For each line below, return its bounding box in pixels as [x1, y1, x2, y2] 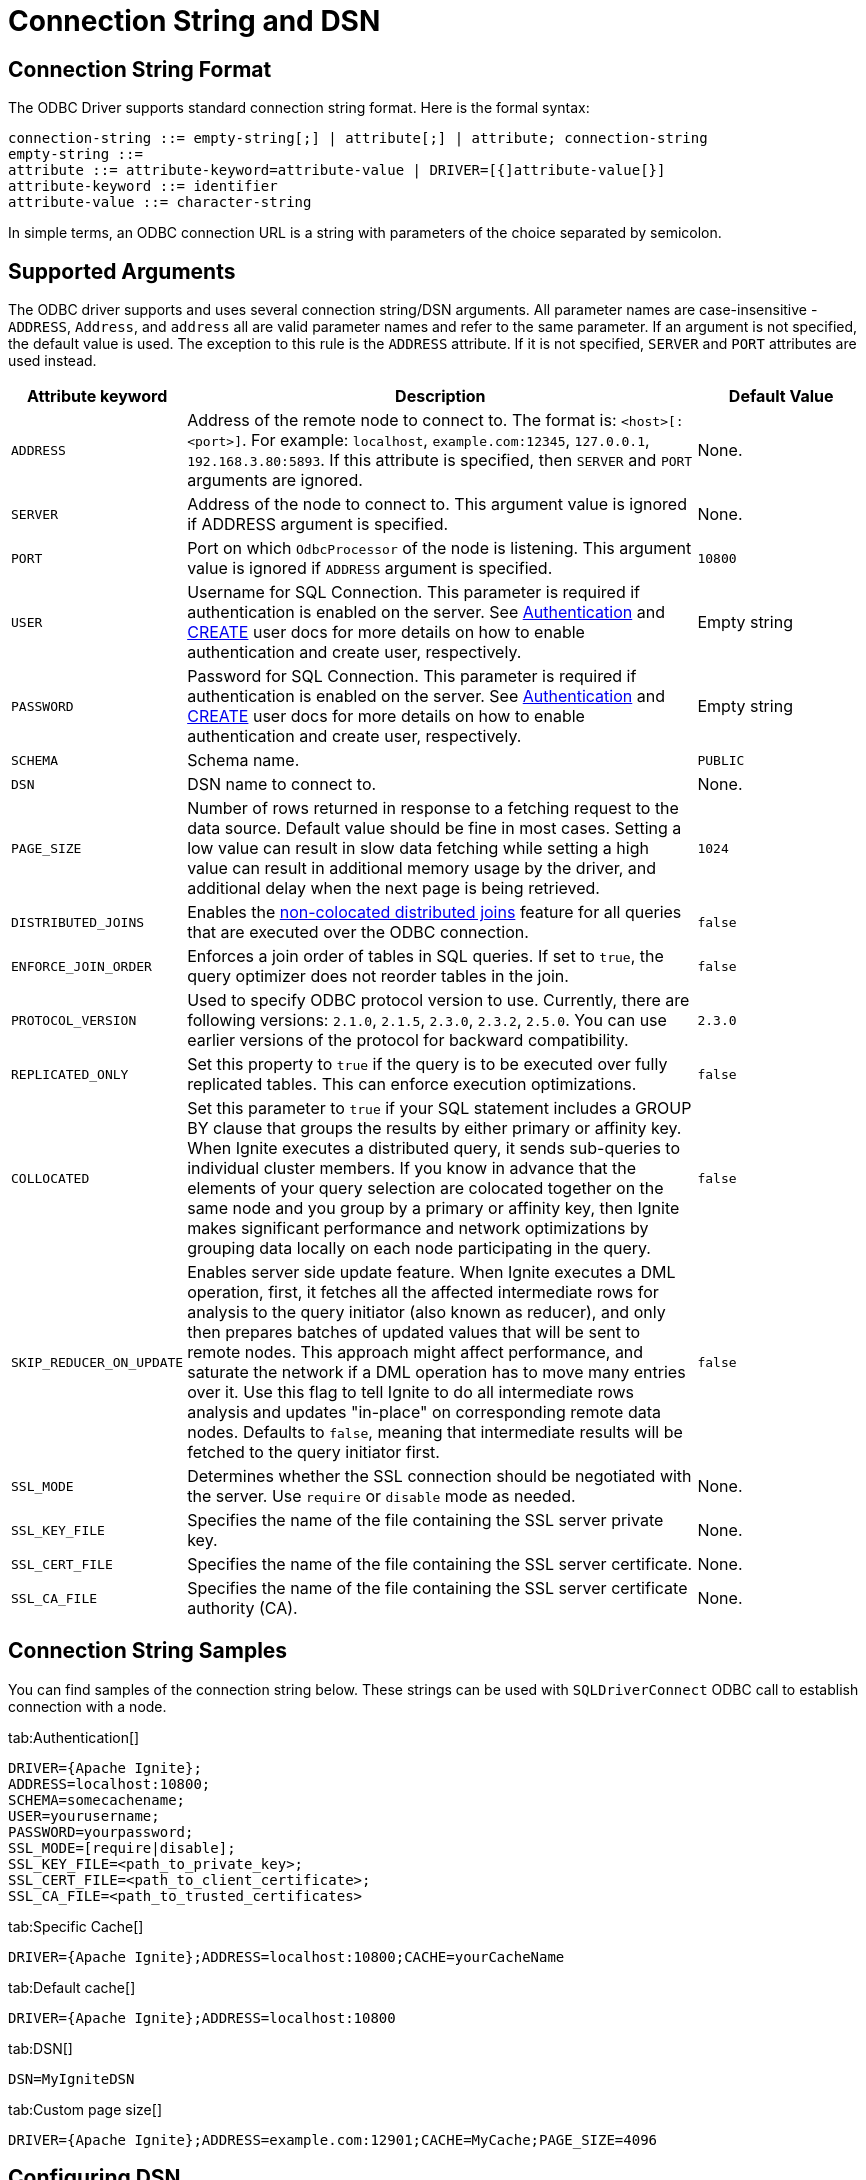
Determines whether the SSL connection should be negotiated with [187, 1466, 692, 1487]
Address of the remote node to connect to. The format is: [187, 410, 617, 431]
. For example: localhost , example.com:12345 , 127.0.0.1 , [241, 430, 650, 451]
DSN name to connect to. [187, 774, 377, 795]
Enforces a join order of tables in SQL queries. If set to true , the [187, 946, 664, 967]
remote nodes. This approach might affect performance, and [187, 1342, 644, 1363]
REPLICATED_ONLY [11, 1066, 129, 1082]
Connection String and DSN [8, 4, 381, 38]
